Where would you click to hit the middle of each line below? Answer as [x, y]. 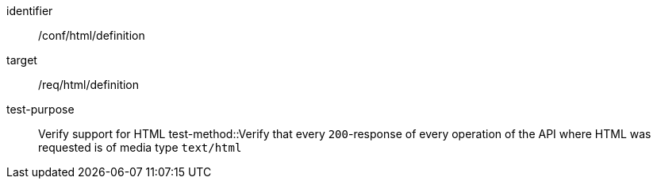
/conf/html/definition [92, 35]
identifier [30, 11]
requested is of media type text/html [140, 147]
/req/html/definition [89, 85]
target [22, 60]
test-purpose [40, 109]
